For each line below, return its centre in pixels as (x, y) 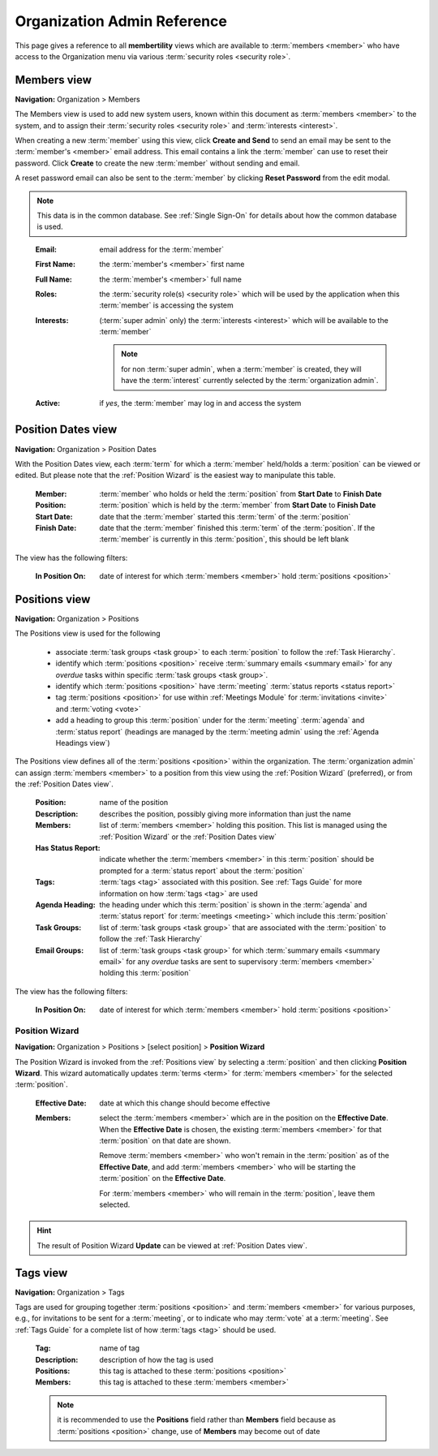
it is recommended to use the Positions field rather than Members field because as (197, 1419)
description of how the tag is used (157, 1359)
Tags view (41, 1273)
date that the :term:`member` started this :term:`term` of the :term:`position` (225, 516)
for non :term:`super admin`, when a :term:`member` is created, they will (241, 368)
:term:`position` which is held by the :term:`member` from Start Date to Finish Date (238, 505)
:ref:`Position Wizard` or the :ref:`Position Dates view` (188, 837)
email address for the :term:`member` (162, 249)
